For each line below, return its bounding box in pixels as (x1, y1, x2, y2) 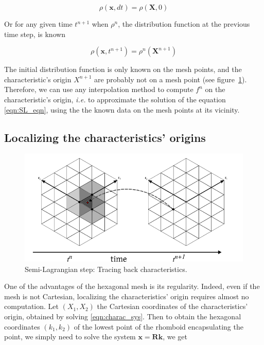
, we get (163, 331, 187, 342)
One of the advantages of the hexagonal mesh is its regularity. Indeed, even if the (4, 281, 260, 292)
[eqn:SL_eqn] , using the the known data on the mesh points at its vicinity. (4, 104, 240, 115)
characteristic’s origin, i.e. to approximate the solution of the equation (4, 94, 226, 104)
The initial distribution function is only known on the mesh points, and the (4, 64, 242, 75)
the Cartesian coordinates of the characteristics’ (97, 301, 248, 312)
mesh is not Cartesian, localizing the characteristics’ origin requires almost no (4, 290, 249, 301)
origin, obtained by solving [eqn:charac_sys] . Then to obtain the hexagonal (4, 311, 241, 321)
